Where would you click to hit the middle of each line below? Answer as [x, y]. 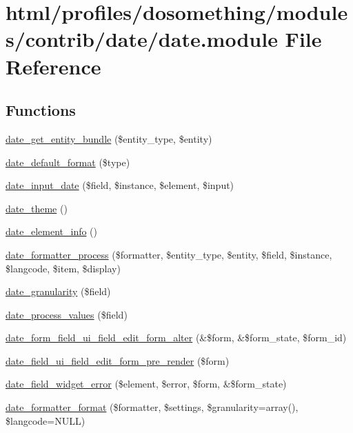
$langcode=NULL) [46, 420]
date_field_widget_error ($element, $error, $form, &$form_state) [146, 384]
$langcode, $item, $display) [63, 268]
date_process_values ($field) [67, 314]
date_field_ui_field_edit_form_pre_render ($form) [118, 360]
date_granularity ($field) [58, 291]
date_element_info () [52, 231]
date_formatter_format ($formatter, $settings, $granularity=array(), [152, 407]
